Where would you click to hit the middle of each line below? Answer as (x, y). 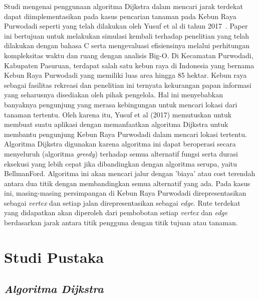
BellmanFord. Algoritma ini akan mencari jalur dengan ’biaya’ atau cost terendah (130, 173)
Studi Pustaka (54, 257)
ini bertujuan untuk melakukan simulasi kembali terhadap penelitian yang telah (127, 35)
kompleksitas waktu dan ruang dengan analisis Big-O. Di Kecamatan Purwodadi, (129, 55)
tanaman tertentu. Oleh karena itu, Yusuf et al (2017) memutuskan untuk (118, 114)
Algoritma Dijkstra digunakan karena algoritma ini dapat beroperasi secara (120, 144)
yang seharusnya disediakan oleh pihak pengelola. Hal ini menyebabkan (114, 95)
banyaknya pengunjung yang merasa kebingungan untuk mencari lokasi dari (121, 104)
